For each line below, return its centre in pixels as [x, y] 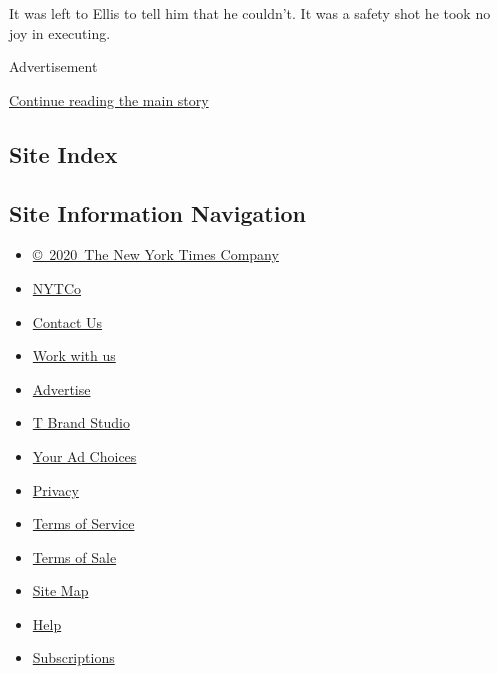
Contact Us [67, 321]
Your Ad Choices [84, 455]
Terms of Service [83, 523]
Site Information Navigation [157, 212]
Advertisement [53, 66]
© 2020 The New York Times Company [155, 254]
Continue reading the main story [109, 99]
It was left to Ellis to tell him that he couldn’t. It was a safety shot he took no [250, 13]
